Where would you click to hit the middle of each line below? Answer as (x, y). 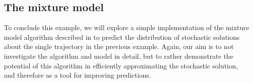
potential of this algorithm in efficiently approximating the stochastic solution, (121, 65)
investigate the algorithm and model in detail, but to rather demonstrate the (119, 56)
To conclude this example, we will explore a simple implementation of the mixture (127, 27)
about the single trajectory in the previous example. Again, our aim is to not (119, 46)
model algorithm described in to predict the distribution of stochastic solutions (122, 37)
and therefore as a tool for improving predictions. (78, 75)
